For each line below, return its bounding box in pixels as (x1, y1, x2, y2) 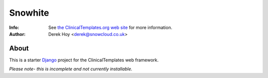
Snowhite (9, 7, 50, 18)
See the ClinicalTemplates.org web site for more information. (48, 25, 172, 30)
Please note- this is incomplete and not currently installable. (9, 66, 133, 72)
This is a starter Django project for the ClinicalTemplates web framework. (9, 57, 159, 63)
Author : (9, 31, 26, 37)
